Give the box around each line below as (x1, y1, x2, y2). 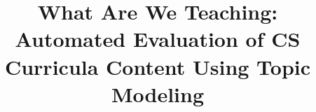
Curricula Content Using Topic (4, 52, 311, 80)
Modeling (111, 79, 205, 108)
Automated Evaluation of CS (15, 24, 301, 53)
